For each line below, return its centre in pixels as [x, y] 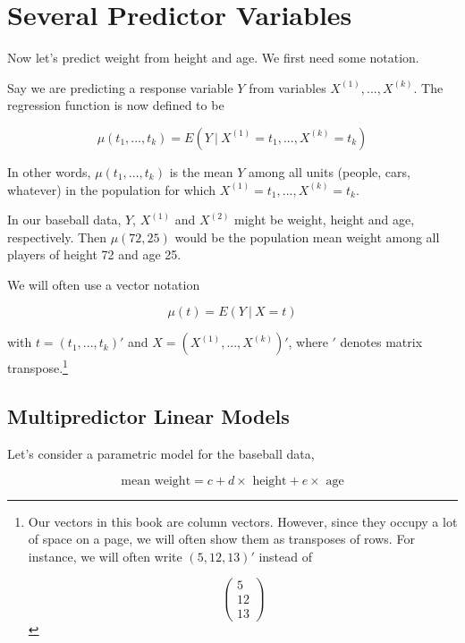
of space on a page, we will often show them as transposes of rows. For [221, 539]
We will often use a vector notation [104, 284]
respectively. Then [57, 237]
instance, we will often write [105, 556]
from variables [287, 87]
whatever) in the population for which [112, 189]
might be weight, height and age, [325, 220]
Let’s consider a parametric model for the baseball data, [161, 453]
